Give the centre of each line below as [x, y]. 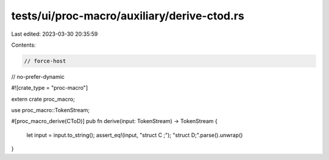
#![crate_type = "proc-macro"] [50, 88]
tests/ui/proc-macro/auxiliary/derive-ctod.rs [128, 16]
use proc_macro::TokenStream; [51, 110]
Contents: [23, 45]
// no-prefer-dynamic [38, 76]
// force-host [45, 61]
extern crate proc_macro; [43, 99]
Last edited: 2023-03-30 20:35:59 [55, 34]
